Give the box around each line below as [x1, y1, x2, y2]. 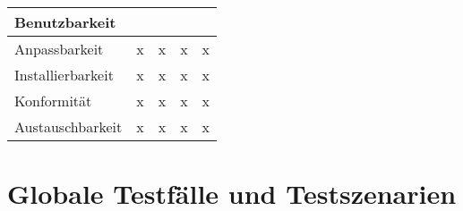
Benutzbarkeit [14, 12, 116, 32]
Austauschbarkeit [14, 116, 123, 137]
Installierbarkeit [14, 64, 114, 85]
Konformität [14, 90, 92, 111]
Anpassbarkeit [14, 38, 104, 59]
